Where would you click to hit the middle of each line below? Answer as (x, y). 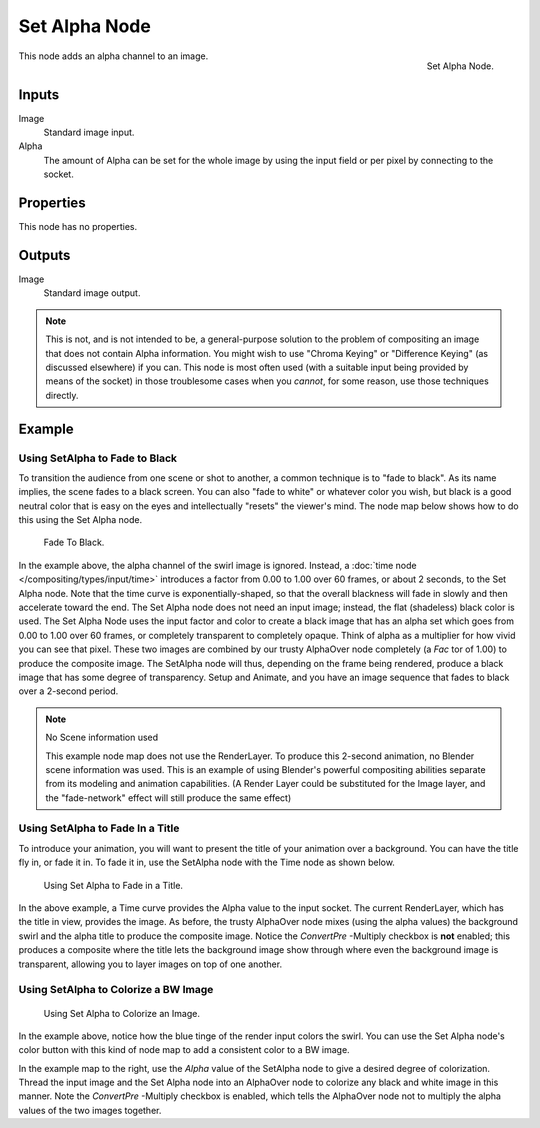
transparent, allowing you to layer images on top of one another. (150, 964)
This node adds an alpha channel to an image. (113, 56)
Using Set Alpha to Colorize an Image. (121, 1013)
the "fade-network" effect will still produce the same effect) (168, 797)
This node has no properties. (78, 227)
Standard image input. (89, 132)
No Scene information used (102, 737)
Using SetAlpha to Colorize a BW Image (116, 990)
